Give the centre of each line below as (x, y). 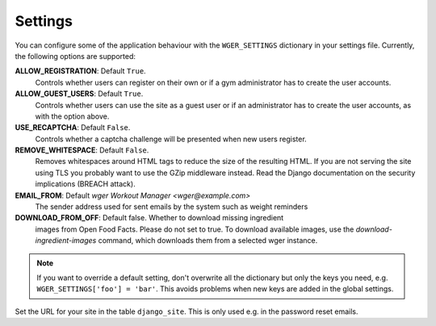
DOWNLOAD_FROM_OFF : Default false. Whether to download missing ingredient (149, 218)
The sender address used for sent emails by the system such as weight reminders (172, 207)
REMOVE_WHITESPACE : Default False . (82, 150)
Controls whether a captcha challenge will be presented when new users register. (171, 139)
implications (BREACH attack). (86, 184)
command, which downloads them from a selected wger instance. (208, 240)
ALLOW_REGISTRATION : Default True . (80, 71)
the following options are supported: (75, 56)
